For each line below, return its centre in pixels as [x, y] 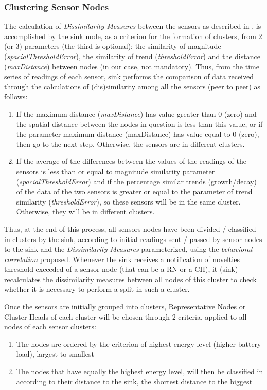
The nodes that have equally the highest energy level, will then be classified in [140, 371]
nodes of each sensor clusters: [50, 327]
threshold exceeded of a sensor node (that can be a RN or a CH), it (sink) [121, 269]
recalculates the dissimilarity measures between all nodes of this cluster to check [130, 279]
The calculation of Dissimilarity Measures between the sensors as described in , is [133, 26]
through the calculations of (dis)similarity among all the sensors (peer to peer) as [132, 86]
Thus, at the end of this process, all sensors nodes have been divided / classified [130, 228]
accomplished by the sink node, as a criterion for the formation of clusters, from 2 [133, 36]
